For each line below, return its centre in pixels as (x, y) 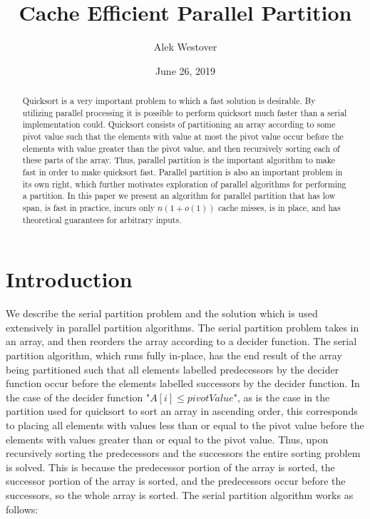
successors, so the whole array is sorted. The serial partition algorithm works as (180, 494)
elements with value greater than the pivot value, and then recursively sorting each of (181, 148)
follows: (22, 509)
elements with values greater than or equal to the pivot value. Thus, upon (167, 439)
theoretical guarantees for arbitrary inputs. (102, 219)
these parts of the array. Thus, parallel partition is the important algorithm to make (179, 160)
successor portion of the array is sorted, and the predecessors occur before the (176, 481)
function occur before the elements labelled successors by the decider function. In (183, 383)
